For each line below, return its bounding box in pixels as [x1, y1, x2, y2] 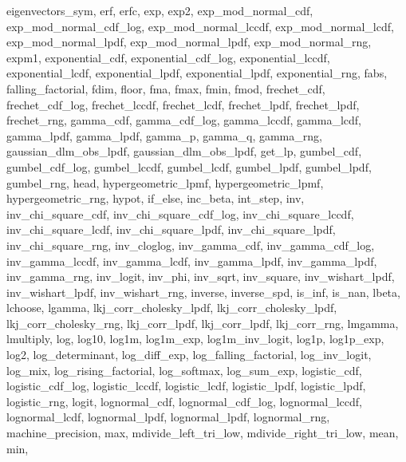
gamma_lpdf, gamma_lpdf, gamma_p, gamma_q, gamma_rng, [6, 127, 322, 144]
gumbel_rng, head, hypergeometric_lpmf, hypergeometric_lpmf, [6, 174, 324, 191]
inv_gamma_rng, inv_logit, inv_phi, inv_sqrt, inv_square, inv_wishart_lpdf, [6, 268, 395, 285]
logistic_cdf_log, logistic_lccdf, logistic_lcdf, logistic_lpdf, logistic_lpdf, [6, 377, 366, 394]
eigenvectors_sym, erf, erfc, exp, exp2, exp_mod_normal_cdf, [6, 2, 313, 18]
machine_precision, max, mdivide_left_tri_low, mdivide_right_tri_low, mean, [6, 424, 399, 441]
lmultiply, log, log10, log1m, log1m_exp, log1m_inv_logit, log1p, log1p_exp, [6, 330, 384, 347]
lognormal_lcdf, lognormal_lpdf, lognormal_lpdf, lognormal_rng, [6, 409, 330, 425]
